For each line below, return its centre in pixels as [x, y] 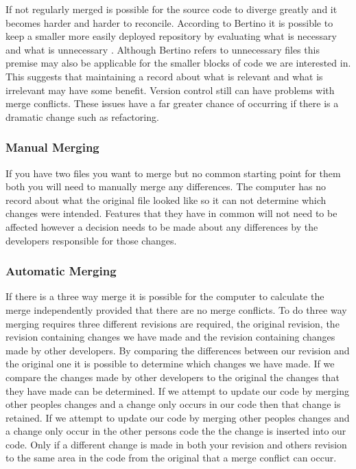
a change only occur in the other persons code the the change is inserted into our [176, 431]
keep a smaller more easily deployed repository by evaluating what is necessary [171, 36]
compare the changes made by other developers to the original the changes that [173, 377]
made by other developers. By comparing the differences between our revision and [178, 350]
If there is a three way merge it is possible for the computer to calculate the [165, 296]
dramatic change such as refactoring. [82, 116]
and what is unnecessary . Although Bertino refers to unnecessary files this [163, 49]
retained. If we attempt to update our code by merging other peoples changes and [178, 417]
